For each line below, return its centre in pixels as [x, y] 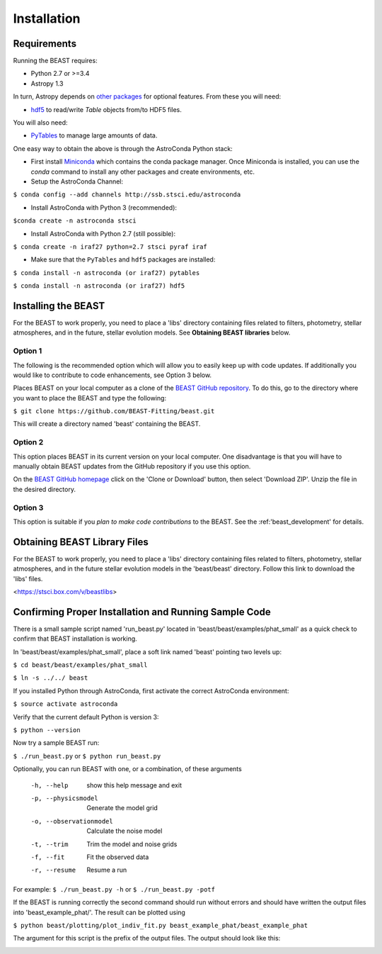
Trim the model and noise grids [132, 844]
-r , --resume [53, 870]
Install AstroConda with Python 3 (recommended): [104, 207]
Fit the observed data [118, 857]
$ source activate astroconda [65, 704]
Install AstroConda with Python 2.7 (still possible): [103, 233]
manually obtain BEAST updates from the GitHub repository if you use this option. [132, 466]
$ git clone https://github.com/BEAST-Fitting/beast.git [114, 411]
